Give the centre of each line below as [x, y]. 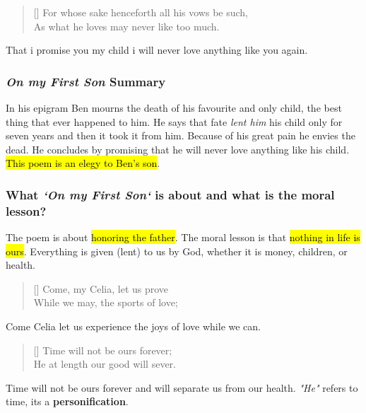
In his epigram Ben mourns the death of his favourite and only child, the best [174, 107]
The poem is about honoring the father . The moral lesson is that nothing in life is [183, 237]
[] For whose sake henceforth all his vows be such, [141, 12]
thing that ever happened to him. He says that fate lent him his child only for [174, 121]
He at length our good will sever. [105, 364]
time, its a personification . [67, 401]
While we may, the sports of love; [106, 302]
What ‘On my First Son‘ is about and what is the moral [170, 194]
